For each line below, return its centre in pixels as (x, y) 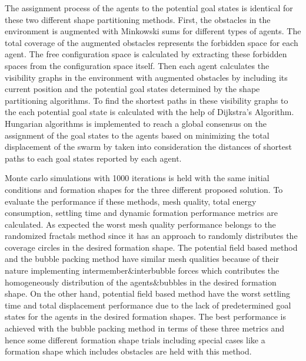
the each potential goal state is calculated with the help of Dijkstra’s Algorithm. (149, 112)
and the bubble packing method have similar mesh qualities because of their (142, 259)
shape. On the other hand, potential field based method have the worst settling (147, 293)
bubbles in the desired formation (218, 282)
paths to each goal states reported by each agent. (93, 158)
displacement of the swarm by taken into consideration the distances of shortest (148, 147)
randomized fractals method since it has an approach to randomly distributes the (151, 236)
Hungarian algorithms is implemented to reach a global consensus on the (136, 123)
